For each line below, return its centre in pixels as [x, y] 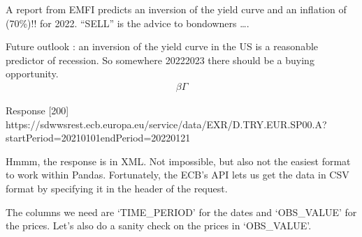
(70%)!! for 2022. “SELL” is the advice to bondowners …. [128, 23]
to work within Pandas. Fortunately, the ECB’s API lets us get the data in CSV [178, 175]
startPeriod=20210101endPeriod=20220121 [98, 138]
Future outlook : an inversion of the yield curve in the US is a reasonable [162, 46]
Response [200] [37, 110]
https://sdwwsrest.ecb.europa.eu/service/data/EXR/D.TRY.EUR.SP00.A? [166, 124]
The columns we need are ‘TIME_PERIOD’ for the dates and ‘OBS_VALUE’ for [181, 212]
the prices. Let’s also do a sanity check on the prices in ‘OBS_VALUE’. [159, 225]
